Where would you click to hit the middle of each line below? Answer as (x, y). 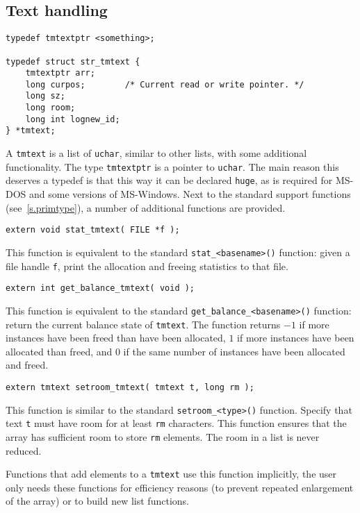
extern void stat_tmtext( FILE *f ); (93, 230)
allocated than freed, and (59, 351)
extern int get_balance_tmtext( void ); (100, 288)
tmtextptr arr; (60, 73)
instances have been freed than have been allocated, (116, 338)
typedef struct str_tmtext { (73, 61)
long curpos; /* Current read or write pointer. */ (165, 84)
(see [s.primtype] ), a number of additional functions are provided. (146, 207)
